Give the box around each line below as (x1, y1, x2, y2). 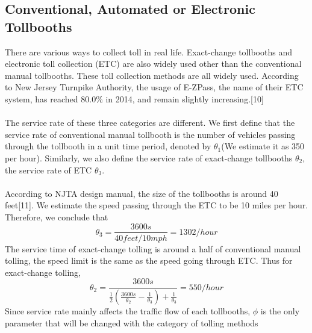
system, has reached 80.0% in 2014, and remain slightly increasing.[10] (5, 92, 264, 105)
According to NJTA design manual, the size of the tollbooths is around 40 (5, 187, 278, 199)
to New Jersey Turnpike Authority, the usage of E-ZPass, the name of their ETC (5, 81, 304, 93)
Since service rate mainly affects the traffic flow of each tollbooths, (5, 305, 251, 317)
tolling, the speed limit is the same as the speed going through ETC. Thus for (5, 254, 293, 267)
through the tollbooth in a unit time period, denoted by (5, 140, 211, 152)
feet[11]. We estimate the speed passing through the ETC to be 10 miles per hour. (5, 199, 308, 211)
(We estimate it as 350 (221, 140, 305, 152)
